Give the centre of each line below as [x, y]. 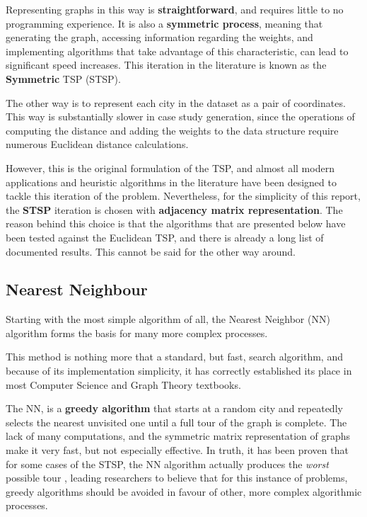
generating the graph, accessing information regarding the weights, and [159, 37]
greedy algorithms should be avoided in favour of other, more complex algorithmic [184, 491]
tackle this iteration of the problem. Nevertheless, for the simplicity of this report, [183, 196]
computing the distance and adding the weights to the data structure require [172, 130]
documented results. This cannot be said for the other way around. [151, 251]
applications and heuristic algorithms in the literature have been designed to [171, 182]
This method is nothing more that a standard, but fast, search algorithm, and [174, 357]
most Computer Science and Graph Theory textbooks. [123, 384]
